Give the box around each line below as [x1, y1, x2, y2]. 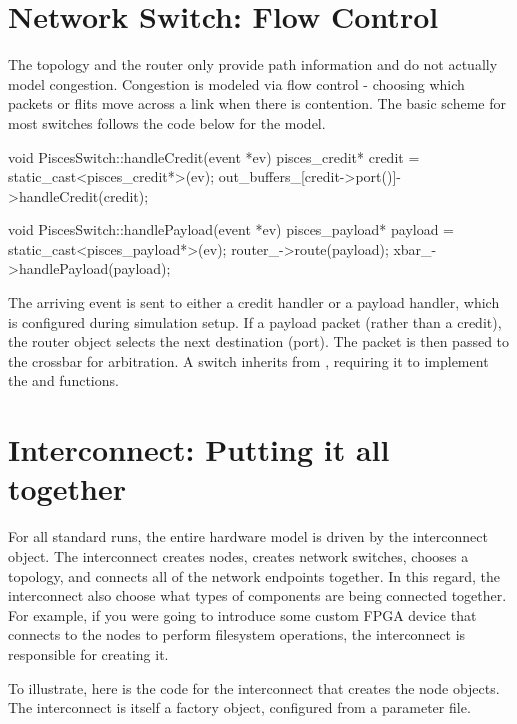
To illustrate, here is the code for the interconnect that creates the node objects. [8, 677, 500, 698]
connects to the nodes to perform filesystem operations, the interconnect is [8, 624, 466, 645]
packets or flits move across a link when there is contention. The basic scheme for [8, 93, 506, 114]
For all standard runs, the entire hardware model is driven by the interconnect [8, 526, 488, 547]
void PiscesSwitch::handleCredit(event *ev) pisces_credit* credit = [8, 146, 420, 167]
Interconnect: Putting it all [8, 429, 390, 470]
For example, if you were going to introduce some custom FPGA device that [8, 604, 477, 625]
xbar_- [393, 238, 437, 259]
